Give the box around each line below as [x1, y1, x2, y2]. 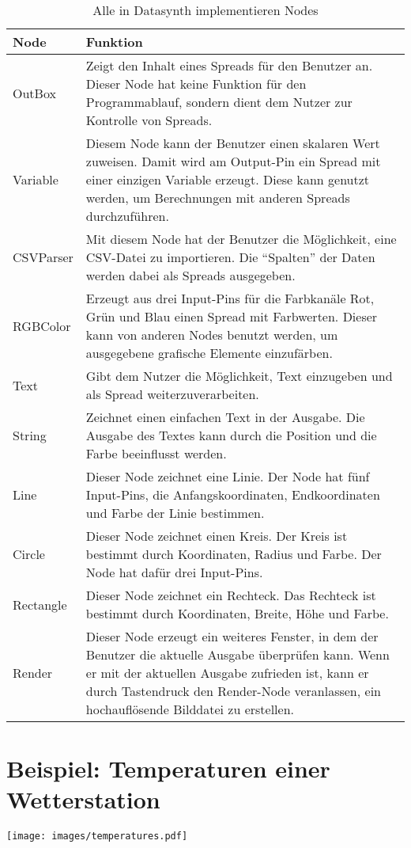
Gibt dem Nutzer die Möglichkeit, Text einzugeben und [85, 367, 393, 385]
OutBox [13, 83, 56, 102]
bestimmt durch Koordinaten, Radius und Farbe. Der [85, 545, 382, 563]
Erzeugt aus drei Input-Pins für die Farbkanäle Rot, [85, 289, 375, 307]
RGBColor [13, 316, 71, 335]
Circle [13, 545, 45, 563]
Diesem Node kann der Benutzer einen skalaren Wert [85, 134, 380, 152]
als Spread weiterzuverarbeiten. [85, 385, 259, 403]
